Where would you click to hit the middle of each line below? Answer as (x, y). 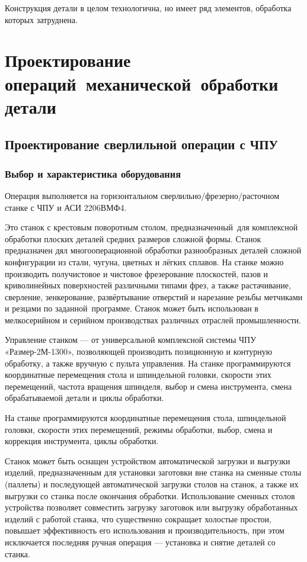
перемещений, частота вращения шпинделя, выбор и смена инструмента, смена (148, 386)
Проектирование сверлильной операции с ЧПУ (142, 144)
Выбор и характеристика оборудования (93, 173)
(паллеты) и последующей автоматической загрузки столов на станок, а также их (152, 484)
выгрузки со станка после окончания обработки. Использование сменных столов (150, 495)
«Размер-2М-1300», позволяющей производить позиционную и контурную (139, 351)
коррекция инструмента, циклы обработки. (82, 441)
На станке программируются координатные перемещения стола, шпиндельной (145, 418)
